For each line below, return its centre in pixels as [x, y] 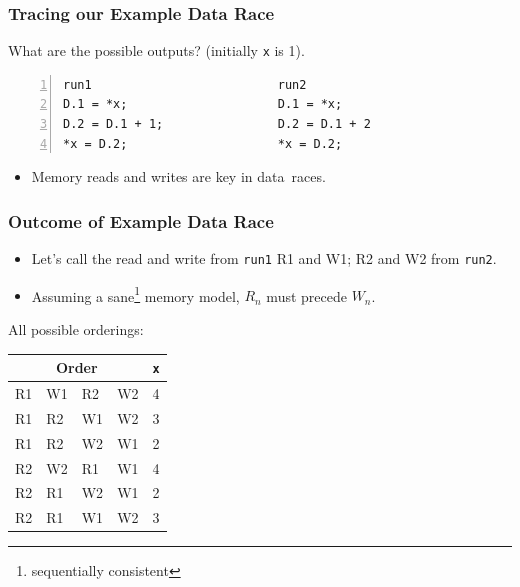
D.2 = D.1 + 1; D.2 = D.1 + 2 [217, 124]
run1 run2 [185, 84]
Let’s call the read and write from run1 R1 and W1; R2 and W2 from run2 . [264, 258]
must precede [306, 295]
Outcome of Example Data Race [141, 220]
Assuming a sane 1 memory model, [135, 294]
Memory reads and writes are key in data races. [178, 176]
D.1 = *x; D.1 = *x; [203, 104]
